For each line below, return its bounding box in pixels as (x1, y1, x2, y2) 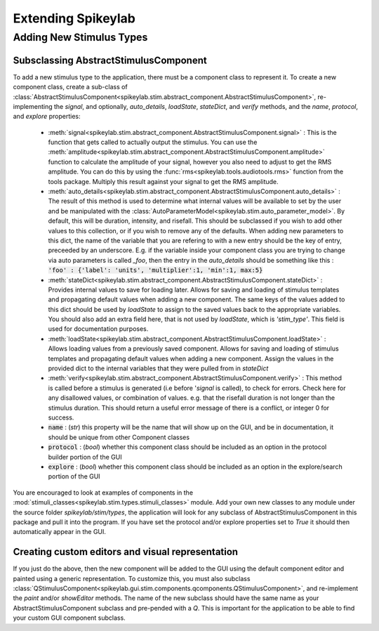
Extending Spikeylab (13, 11, 136, 26)
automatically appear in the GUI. (13, 528, 107, 536)
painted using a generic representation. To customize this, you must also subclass (13, 574, 251, 583)
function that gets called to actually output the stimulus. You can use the (48, 138, 258, 147)
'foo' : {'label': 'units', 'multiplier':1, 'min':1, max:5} (48, 266, 263, 274)
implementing (13, 102, 53, 110)
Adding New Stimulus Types (13, 31, 148, 44)
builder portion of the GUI (48, 453, 122, 461)
